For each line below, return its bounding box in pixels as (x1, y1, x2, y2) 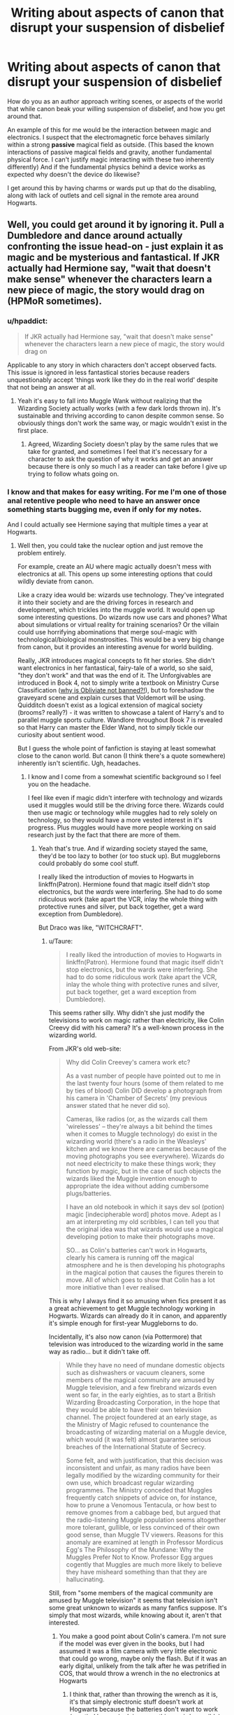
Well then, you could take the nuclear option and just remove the (17, 541, 204, 550)
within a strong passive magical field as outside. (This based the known (7, 140, 214, 148)
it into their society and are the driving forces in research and (17, 598, 193, 606)
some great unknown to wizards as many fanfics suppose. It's (48, 1603, 228, 1611)
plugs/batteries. (66, 1189, 112, 1197)
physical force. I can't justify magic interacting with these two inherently (7, 155, 214, 164)
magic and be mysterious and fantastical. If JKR (7, 252, 220, 264)
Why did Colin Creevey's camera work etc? (66, 1058, 191, 1066)
